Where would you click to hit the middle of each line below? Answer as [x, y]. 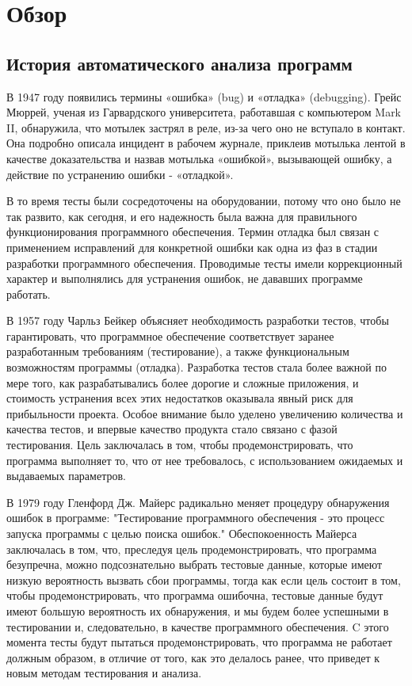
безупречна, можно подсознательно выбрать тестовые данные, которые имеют [195, 564]
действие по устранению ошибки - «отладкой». [120, 174]
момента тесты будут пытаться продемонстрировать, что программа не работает [199, 642]
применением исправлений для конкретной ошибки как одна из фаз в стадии [192, 247]
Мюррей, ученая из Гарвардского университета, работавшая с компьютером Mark [204, 112]
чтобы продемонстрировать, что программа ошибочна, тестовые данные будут [195, 595]
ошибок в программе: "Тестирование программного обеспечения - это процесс [196, 518]
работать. [29, 293]
